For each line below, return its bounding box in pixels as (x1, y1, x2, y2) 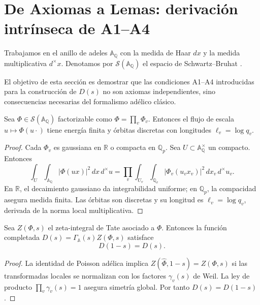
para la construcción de (4, 86, 77, 97)
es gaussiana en (53, 142, 102, 152)
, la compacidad (207, 183, 256, 194)
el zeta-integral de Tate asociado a (48, 222, 155, 232)
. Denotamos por (61, 57, 113, 68)
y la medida (203, 47, 240, 58)
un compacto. (208, 142, 250, 152)
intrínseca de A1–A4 (4, 18, 150, 39)
